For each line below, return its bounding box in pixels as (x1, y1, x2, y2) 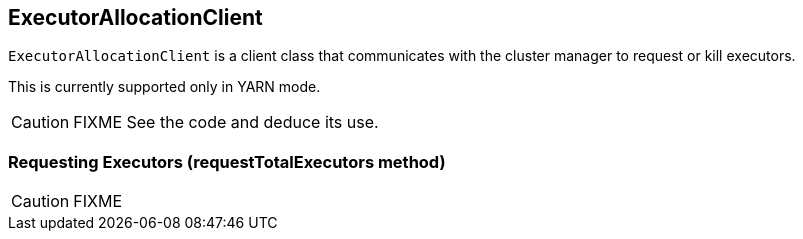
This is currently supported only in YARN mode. (8, 78, 321, 96)
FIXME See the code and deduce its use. (73, 112, 379, 133)
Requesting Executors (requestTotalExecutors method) (8, 151, 446, 172)
